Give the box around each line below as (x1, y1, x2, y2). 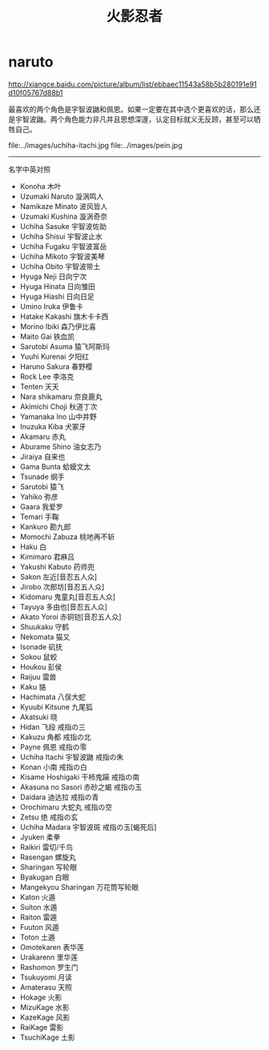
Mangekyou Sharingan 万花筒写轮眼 (19, 882, 139, 891)
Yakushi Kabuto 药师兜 (19, 561, 95, 571)
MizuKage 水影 (19, 1002, 70, 1012)
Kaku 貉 (19, 682, 46, 691)
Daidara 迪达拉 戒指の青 (19, 792, 99, 802)
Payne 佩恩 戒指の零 (19, 742, 87, 751)
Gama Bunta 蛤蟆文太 (19, 461, 91, 471)
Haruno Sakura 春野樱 (19, 361, 94, 371)
